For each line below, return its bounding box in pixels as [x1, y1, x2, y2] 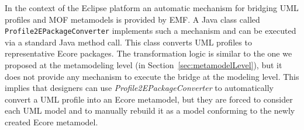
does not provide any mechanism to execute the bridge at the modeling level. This [5, 70, 299, 82]
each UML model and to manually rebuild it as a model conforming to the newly [5, 104, 295, 117]
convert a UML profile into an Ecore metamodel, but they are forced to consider [5, 93, 293, 105]
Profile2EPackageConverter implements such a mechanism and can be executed [5, 24, 296, 37]
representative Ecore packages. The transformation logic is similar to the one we [5, 47, 292, 59]
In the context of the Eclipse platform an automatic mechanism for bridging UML [5, 2, 299, 13]
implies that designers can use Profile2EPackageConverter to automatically [5, 82, 274, 94]
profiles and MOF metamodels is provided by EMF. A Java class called [5, 13, 260, 25]
